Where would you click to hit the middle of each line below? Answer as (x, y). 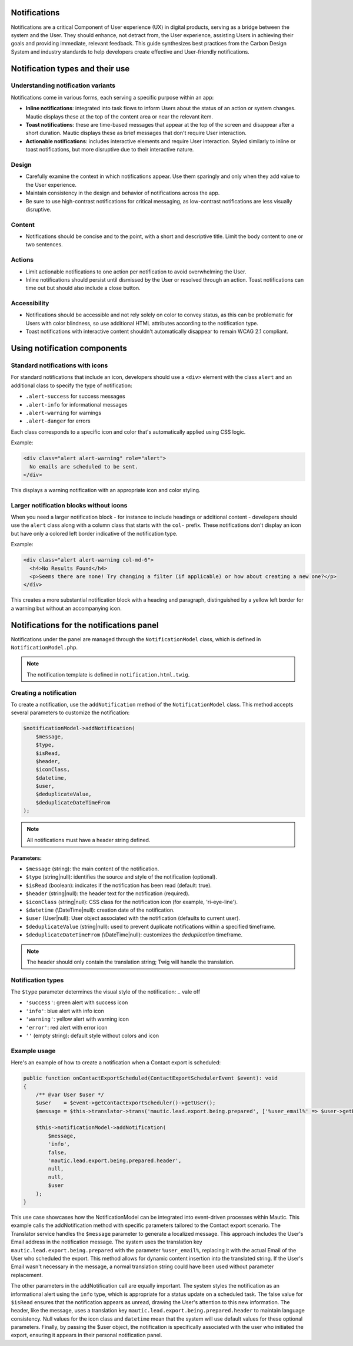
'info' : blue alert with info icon (65, 1011)
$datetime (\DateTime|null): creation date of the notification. (100, 910)
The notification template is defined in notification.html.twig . (108, 674)
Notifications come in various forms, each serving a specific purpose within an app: (112, 97)
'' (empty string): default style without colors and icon (92, 1036)
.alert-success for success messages (76, 396)
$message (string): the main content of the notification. (92, 869)
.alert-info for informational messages (76, 404)
